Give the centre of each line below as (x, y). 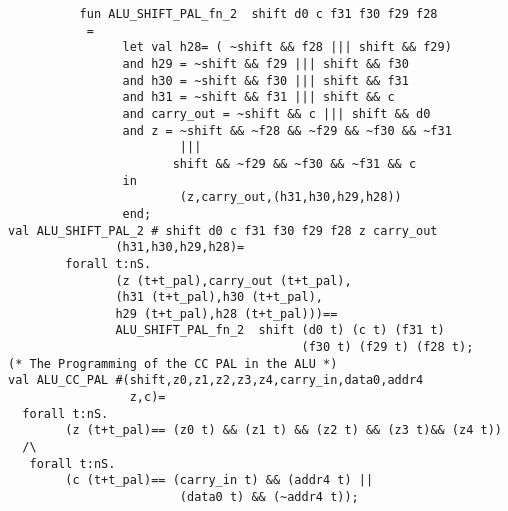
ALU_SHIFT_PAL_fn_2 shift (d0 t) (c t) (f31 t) (280, 330)
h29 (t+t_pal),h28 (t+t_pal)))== (226, 313)
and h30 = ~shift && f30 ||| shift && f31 (265, 80)
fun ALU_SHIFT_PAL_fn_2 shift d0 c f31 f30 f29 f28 (258, 14)
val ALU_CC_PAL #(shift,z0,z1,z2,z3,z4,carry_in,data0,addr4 (216, 380)
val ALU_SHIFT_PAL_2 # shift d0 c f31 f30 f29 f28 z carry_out (223, 230)
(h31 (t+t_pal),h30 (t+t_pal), (219, 297)
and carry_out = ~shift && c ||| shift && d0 (276, 113)
